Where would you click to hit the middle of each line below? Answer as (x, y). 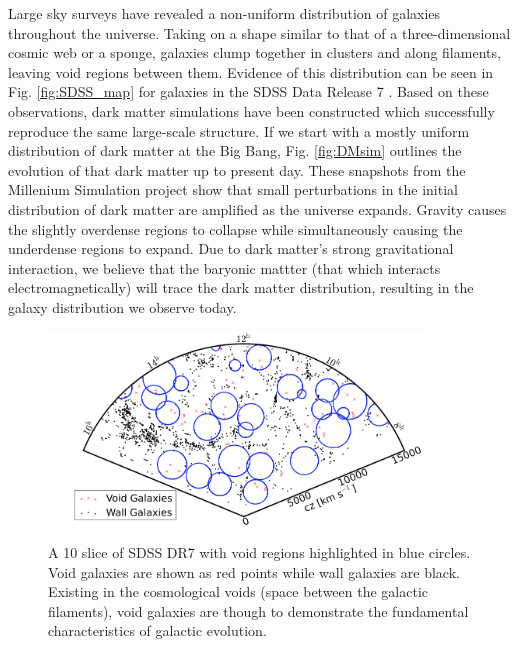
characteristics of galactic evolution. (157, 630)
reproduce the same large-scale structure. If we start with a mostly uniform (239, 130)
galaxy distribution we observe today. (122, 306)
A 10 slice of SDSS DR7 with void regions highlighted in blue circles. (259, 552)
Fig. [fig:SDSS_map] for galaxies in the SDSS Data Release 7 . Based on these (248, 91)
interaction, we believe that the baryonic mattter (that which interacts (224, 267)
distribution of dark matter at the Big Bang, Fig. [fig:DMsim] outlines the (235, 150)
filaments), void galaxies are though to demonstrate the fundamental (258, 610)
